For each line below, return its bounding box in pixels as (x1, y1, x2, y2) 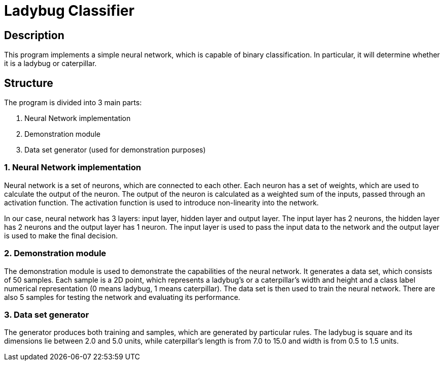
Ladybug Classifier (4, 2, 134, 19)
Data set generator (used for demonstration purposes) (24, 145, 206, 155)
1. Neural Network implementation (4, 162, 141, 173)
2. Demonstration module (4, 248, 107, 259)
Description (4, 28, 64, 42)
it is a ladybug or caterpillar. (4, 59, 97, 68)
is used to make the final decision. (4, 231, 118, 240)
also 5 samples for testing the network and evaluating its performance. (4, 292, 241, 301)
